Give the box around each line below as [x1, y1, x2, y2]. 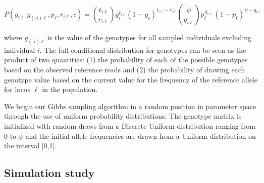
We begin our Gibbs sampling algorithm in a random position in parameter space [4, 101, 256, 111]
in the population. [42, 84, 98, 95]
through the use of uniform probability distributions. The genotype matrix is [4, 111, 242, 121]
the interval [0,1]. [4, 140, 57, 151]
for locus [4, 84, 31, 95]
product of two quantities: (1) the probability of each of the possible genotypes [4, 54, 248, 65]
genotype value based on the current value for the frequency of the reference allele [4, 74, 257, 84]
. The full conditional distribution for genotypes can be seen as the [39, 44, 246, 55]
